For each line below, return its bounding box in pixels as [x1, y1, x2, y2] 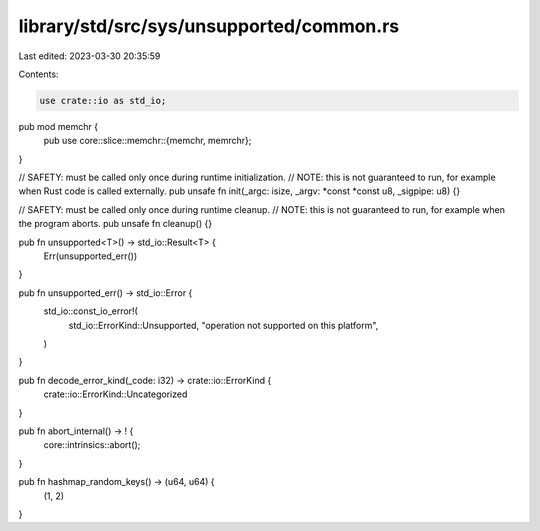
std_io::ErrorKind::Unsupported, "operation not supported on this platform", [68, 319, 379, 331]
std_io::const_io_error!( [43, 305, 139, 317]
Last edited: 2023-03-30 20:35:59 [18, 50, 161, 62]
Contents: [18, 68, 59, 80]
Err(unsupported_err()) [43, 250, 138, 262]
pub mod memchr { [18, 120, 99, 132]
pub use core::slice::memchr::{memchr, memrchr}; [43, 135, 252, 147]
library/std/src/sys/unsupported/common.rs [18, 15, 400, 37]
